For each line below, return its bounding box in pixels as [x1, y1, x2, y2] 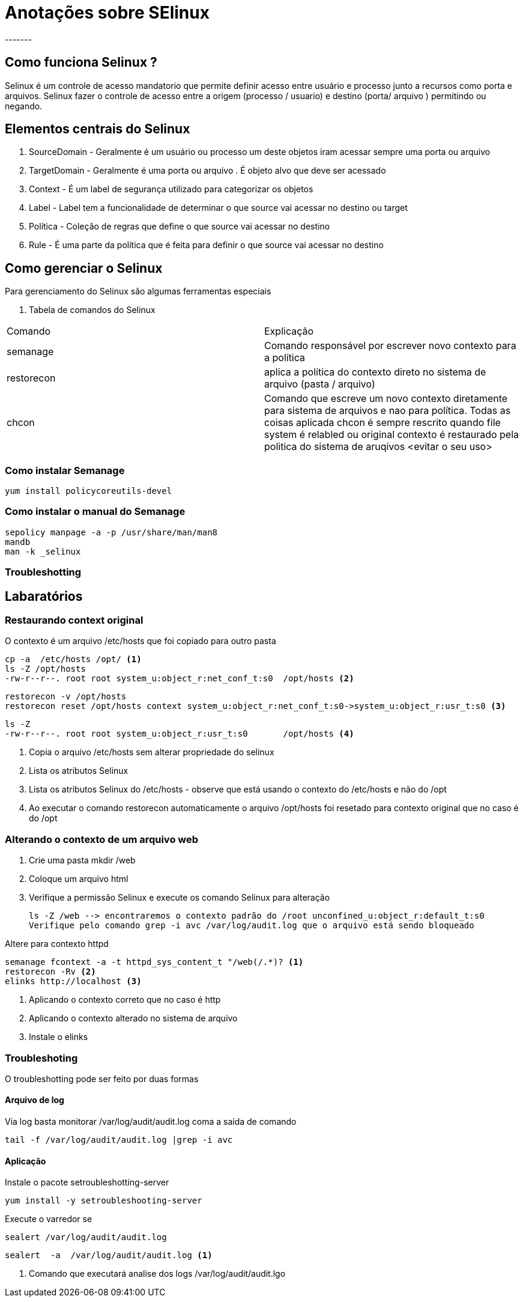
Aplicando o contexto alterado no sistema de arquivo [29, 1013, 238, 1024]
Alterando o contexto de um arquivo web [5, 833, 199, 845]
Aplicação [5, 1155, 46, 1166]
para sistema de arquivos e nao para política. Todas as [264, 404, 511, 417]
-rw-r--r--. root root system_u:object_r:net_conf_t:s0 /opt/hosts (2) [5, 674, 354, 684]
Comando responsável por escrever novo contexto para [264, 339, 516, 352]
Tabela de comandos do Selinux [29, 305, 156, 315]
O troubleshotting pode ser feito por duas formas [5, 1073, 199, 1084]
